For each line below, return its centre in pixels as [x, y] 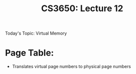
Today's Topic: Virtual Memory [36, 33]
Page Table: [30, 53]
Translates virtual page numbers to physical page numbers [71, 67]
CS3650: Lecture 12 [82, 9]
